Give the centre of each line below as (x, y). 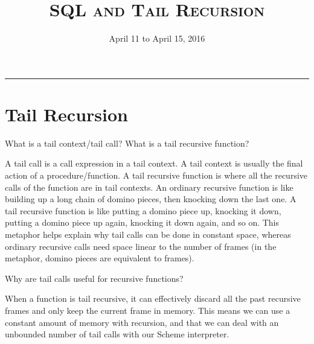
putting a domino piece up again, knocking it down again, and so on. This (142, 222)
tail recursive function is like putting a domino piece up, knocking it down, (143, 210)
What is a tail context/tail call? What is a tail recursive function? (127, 143)
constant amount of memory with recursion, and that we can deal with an (142, 322)
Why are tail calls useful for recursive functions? (94, 278)
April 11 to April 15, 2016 (157, 38)
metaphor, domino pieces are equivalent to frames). (100, 258)
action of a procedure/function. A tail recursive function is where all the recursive (156, 175)
